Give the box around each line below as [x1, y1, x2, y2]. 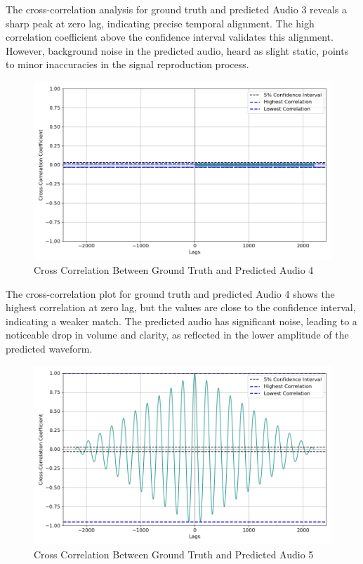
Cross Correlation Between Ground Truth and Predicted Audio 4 [34, 262, 314, 277]
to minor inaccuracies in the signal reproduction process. [6, 57, 249, 72]
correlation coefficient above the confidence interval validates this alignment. [6, 29, 334, 44]
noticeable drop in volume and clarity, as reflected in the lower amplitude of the [6, 327, 349, 342]
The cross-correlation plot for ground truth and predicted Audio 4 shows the [6, 286, 335, 301]
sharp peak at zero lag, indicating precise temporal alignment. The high [6, 15, 315, 30]
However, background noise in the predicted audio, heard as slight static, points [6, 43, 349, 58]
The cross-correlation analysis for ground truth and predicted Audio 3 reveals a [6, 2, 348, 16]
